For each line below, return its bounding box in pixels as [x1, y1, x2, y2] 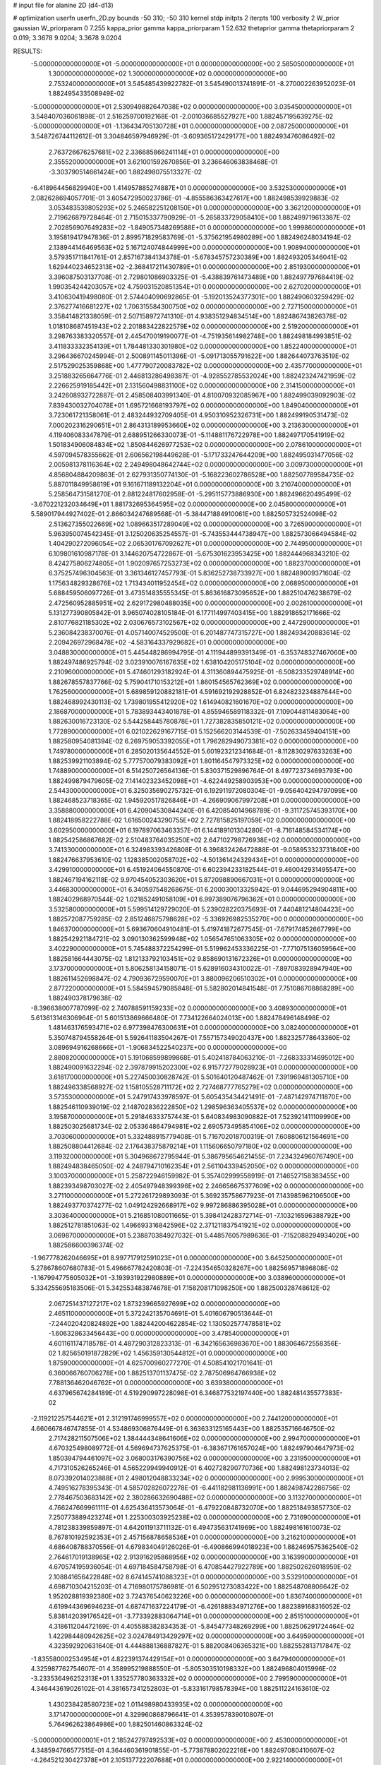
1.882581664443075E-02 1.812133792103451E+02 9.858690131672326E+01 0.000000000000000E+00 [48, 954, 353, 963]
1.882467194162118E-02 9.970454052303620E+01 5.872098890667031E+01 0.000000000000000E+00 [48, 875, 356, 884]
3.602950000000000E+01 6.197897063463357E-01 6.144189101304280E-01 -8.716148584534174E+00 [48, 826, 351, 834]
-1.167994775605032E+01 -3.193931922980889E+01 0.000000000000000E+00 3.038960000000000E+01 [30, 1274, 346, 1282]
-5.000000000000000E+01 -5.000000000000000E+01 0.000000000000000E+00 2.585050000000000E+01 [30, 59, 354, 68]
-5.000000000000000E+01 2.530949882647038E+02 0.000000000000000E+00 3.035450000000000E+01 [30, 102, 352, 111]
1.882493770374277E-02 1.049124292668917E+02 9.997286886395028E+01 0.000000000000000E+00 [48, 1201, 358, 1210]
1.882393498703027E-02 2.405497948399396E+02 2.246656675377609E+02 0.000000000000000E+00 [48, 1181, 364, 1190]
